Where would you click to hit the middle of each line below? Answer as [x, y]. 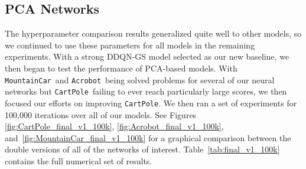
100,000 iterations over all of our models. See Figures [101, 114]
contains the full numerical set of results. [79, 160]
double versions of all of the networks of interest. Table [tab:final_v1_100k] [142, 149]
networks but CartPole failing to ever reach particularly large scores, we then [146, 91]
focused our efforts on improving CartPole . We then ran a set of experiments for [151, 103]
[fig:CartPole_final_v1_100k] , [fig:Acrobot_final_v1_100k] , [114, 126]
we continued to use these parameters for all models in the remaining [130, 45]
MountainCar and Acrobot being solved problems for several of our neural [140, 79]
